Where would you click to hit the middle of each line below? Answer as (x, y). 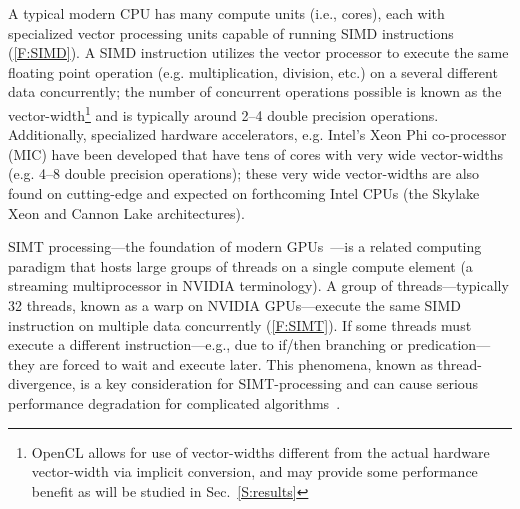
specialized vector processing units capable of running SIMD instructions (231, 32)
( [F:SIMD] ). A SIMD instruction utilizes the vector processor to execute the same (258, 52)
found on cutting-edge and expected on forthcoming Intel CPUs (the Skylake (244, 193)
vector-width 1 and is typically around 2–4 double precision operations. (223, 113)
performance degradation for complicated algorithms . (174, 402)
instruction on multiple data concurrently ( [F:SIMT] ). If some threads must (240, 324)
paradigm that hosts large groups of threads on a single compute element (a (240, 265)
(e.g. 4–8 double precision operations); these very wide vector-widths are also (244, 173)
